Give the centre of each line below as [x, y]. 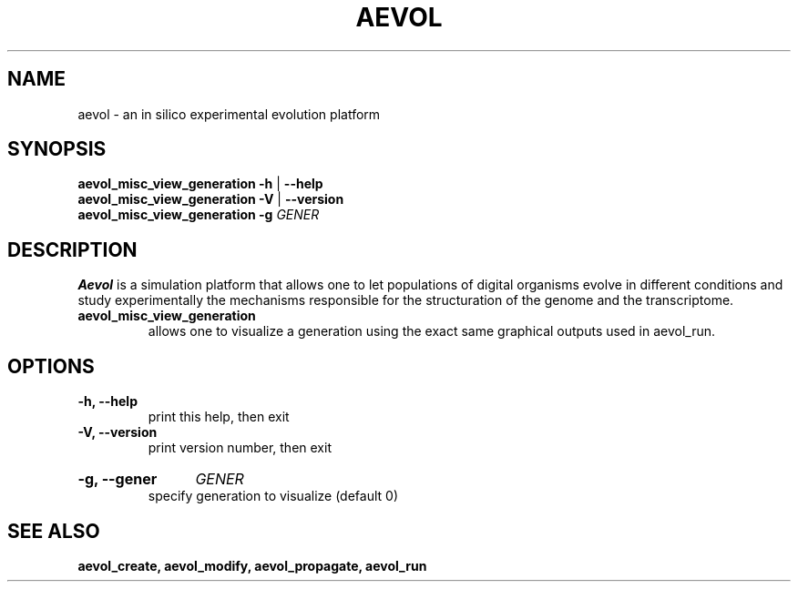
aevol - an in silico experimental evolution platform [229, 114]
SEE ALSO [54, 531]
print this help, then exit [219, 417]
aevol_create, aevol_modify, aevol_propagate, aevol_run [252, 565]
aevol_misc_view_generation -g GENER [199, 215]
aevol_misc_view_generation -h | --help [200, 184]
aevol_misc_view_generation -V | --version [211, 199]
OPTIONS [51, 366]
